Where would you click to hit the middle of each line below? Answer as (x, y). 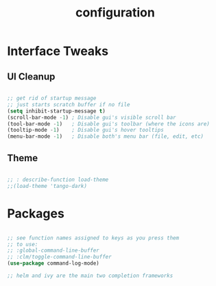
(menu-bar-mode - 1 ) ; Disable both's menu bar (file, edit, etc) (106, 136)
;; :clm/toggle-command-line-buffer (59, 257)
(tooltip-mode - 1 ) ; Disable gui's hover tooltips (86, 130)
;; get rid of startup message (52, 98)
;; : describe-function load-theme (58, 180)
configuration (115, 13)
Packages (36, 213)
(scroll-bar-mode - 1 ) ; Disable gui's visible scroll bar (92, 117)
